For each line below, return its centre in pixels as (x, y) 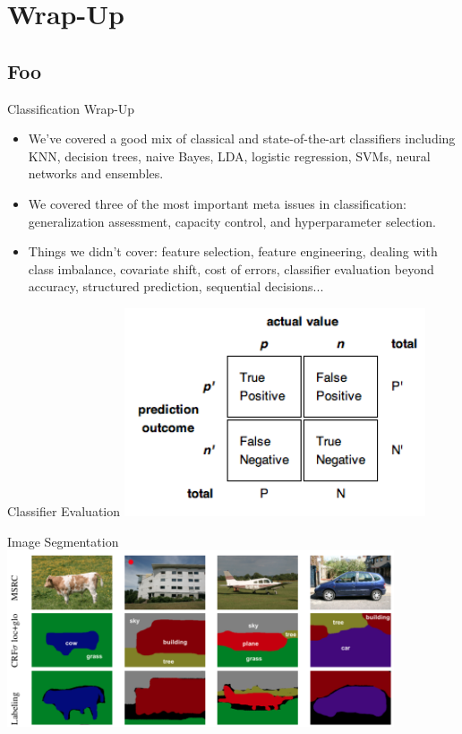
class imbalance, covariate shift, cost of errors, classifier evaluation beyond (231, 268)
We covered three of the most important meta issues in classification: (217, 203)
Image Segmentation (63, 541)
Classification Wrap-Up (71, 108)
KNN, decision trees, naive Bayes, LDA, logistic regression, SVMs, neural (229, 155)
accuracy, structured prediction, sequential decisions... (176, 286)
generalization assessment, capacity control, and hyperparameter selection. (232, 221)
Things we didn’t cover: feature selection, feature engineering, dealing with (233, 251)
